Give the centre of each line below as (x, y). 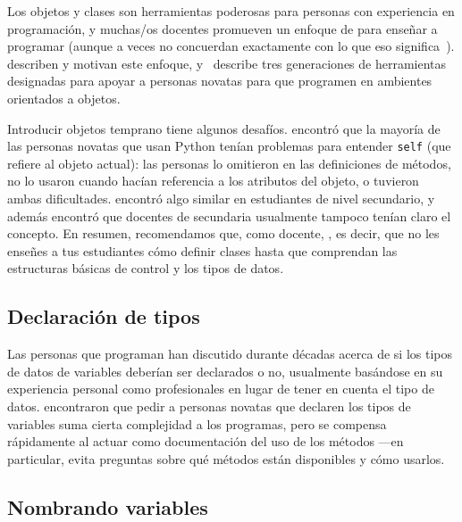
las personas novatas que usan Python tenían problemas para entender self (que (229, 146)
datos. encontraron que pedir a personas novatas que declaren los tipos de (209, 406)
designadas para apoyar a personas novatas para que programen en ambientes (220, 81)
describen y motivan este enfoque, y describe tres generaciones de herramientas (227, 63)
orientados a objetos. (64, 98)
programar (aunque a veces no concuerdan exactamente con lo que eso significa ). (231, 46)
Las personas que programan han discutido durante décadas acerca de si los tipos (230, 354)
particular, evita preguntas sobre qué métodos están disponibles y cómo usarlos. (226, 458)
